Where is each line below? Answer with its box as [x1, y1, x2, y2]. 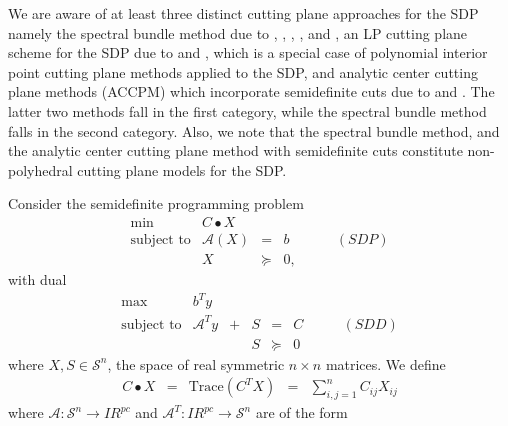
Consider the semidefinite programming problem [8, 193, 304, 214]
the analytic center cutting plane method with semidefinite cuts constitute [8, 140, 463, 161]
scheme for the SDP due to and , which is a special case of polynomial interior [8, 42, 488, 63]
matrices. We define [325, 353, 446, 374]
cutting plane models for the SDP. [77, 159, 287, 180]
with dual [8, 269, 67, 290]
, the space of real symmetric [107, 353, 285, 374]
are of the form [255, 402, 348, 423]
